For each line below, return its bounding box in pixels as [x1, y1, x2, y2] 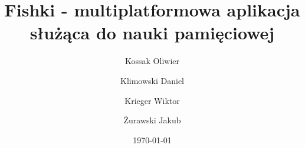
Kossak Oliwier [125, 55, 179, 67]
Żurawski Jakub [123, 114, 181, 126]
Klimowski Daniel [120, 74, 184, 86]
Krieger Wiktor [124, 94, 180, 106]
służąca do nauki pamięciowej [29, 21, 275, 45]
